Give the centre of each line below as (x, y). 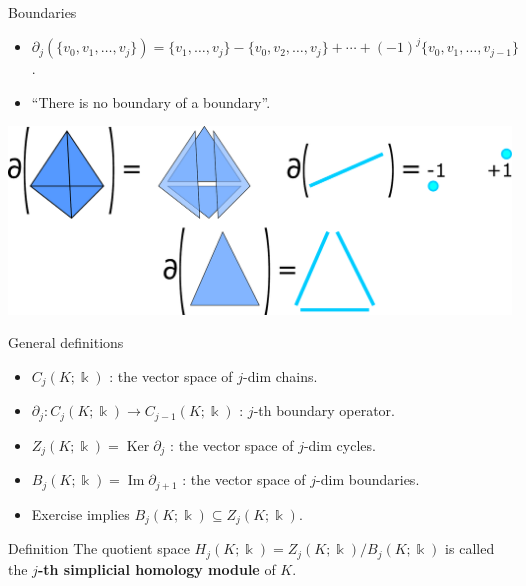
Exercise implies (80, 513)
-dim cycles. (339, 444)
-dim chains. (280, 375)
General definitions (66, 342)
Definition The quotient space (99, 548)
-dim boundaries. (368, 479)
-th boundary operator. (324, 410)
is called (470, 548)
